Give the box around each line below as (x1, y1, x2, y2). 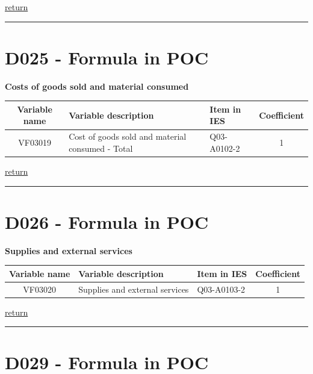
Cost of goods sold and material (69, 130, 187, 143)
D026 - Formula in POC (5, 209, 209, 234)
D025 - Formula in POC (5, 45, 209, 69)
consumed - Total (69, 142, 133, 154)
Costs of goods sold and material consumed (5, 79, 189, 92)
